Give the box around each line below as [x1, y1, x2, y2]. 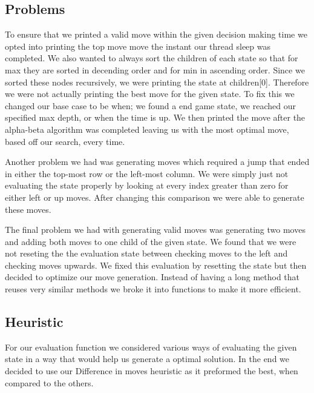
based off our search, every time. [5, 135, 125, 147]
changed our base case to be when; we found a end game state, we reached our [5, 99, 296, 112]
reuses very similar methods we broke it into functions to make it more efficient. [5, 283, 301, 295]
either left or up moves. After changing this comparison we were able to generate [5, 190, 304, 203]
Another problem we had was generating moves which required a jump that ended [5, 155, 310, 168]
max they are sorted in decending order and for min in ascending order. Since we [5, 63, 305, 76]
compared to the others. [5, 376, 94, 389]
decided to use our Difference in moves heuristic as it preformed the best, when [5, 364, 298, 377]
